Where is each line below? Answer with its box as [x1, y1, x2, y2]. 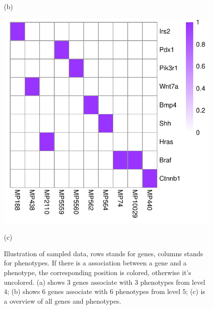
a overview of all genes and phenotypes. [4, 295, 122, 306]
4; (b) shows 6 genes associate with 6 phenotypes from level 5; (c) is [4, 286, 205, 296]
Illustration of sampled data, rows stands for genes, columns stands [4, 248, 203, 258]
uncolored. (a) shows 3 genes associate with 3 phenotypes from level [4, 277, 205, 287]
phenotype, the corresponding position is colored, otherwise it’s [4, 267, 191, 277]
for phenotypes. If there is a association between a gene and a [4, 258, 187, 268]
